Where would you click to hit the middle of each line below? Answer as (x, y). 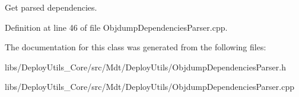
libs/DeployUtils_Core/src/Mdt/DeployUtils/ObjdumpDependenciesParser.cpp (149, 87)
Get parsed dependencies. (51, 7)
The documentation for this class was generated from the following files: (136, 47)
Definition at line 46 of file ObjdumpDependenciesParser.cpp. (116, 27)
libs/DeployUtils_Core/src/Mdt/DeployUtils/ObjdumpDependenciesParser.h (145, 67)
